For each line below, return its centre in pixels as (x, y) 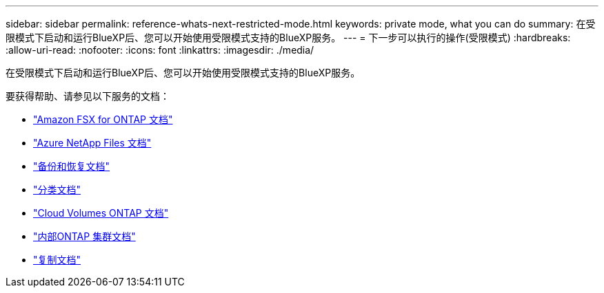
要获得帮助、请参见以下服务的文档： (88, 96)
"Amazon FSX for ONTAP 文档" (103, 119)
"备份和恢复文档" (72, 166)
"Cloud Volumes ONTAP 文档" (101, 213)
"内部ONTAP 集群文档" (84, 236)
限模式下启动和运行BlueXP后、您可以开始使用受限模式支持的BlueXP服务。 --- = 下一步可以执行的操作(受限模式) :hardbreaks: (288, 37)
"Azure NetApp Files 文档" (92, 143)
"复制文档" (57, 260)
